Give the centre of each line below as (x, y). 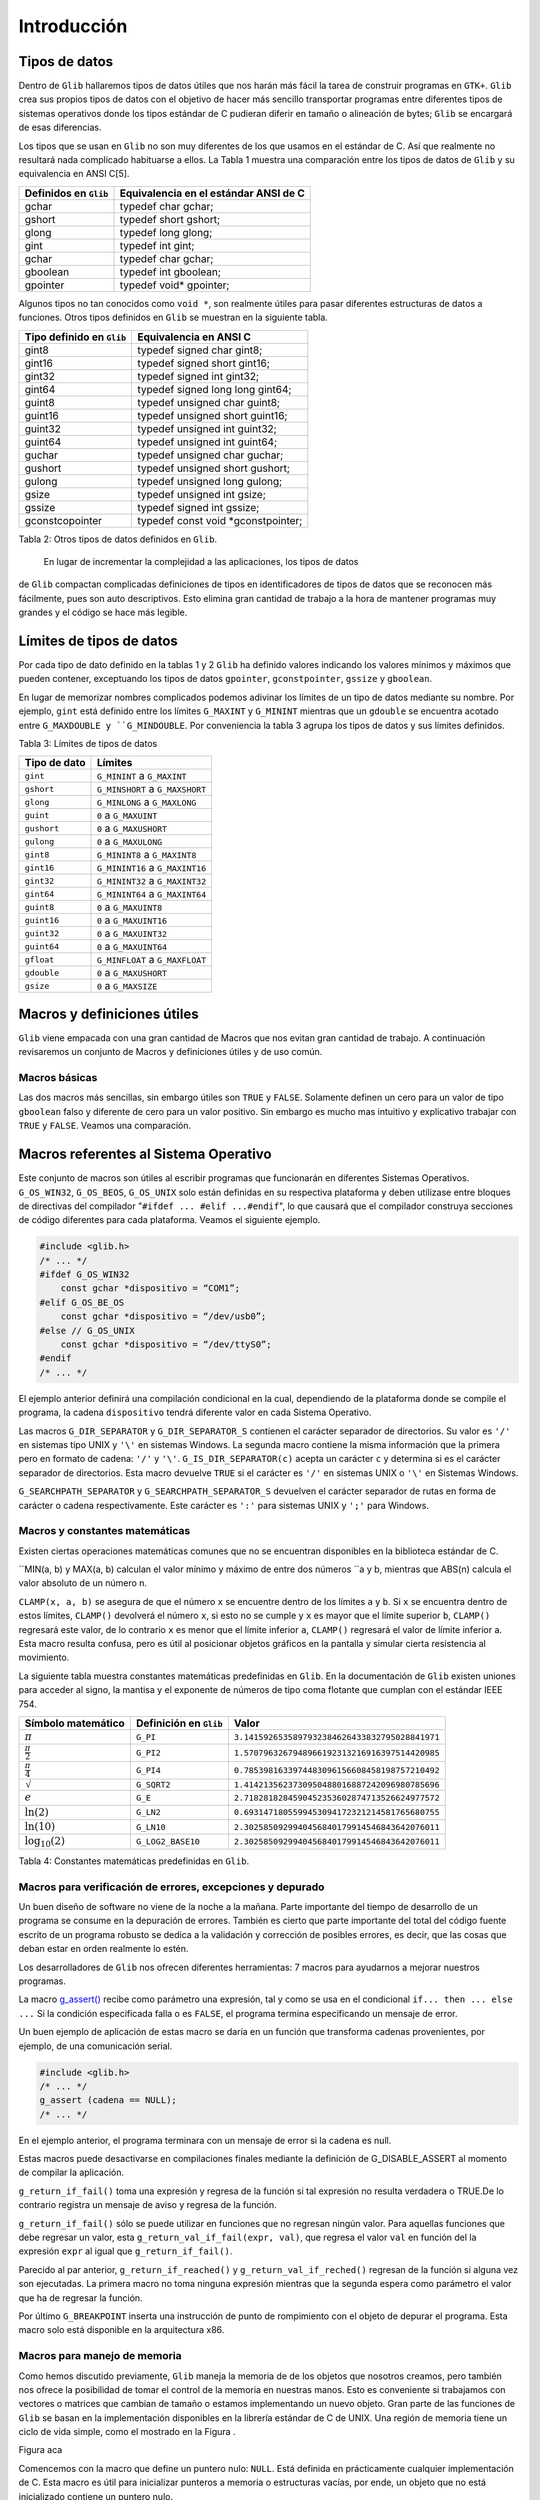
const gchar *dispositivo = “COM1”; (150, 1288)
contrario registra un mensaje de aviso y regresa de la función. (147, 2205)
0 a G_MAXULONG (129, 842)
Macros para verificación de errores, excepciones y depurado (171, 1887)
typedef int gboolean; (170, 272)
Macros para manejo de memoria (100, 2356)
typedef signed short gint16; (203, 363)
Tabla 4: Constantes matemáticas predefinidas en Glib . (134, 1861)
